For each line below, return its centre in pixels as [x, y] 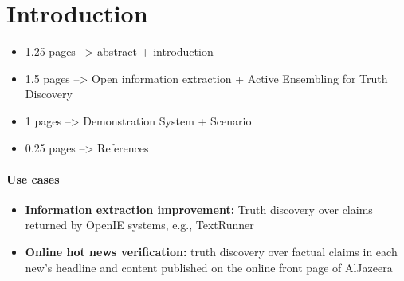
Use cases [33, 178]
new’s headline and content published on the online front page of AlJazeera [209, 267]
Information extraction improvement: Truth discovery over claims [199, 209]
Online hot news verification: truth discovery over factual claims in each [211, 252]
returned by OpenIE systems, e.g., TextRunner [139, 225]
